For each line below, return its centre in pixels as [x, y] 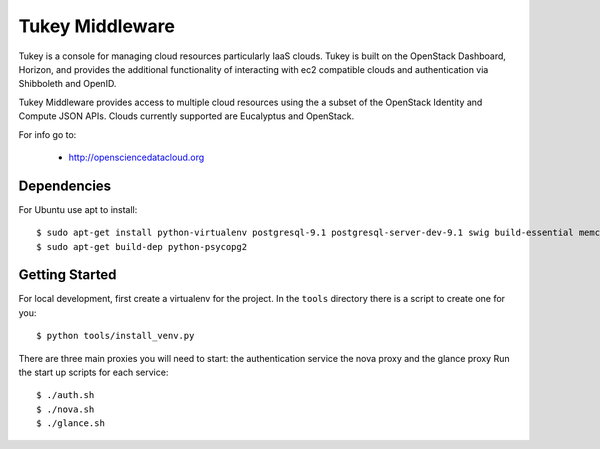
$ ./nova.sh [65, 409]
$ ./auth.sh [65, 395]
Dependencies [65, 185]
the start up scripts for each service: [93, 372]
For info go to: [47, 134]
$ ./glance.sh [70, 423]
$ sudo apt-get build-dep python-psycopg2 [142, 246]
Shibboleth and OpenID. [67, 84]
